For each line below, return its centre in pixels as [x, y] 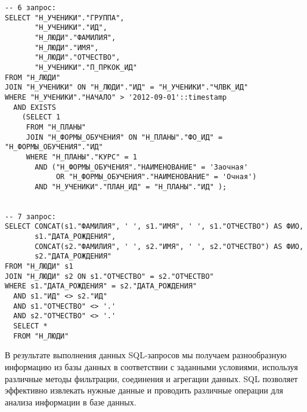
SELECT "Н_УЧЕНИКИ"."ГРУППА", [65, 18]
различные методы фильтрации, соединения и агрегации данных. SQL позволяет [151, 378]
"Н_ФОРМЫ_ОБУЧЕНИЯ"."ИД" [54, 147]
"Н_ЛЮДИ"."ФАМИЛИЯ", [75, 37]
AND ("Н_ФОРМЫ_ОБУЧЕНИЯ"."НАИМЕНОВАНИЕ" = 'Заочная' [142, 167]
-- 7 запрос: [30, 216]
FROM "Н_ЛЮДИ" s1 [39, 267]
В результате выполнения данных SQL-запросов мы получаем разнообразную [146, 355]
